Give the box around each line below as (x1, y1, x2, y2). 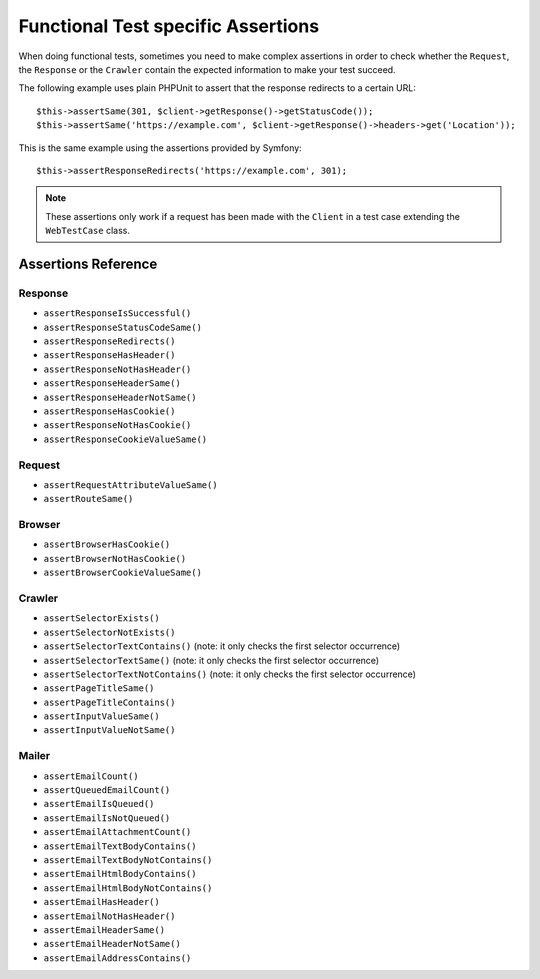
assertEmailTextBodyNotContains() (43, 854, 213, 865)
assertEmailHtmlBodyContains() (43, 868, 197, 880)
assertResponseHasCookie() (43, 405, 176, 417)
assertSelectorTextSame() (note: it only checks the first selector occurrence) (43, 654, 380, 666)
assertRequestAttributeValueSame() (43, 479, 219, 490)
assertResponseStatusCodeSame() (43, 321, 202, 333)
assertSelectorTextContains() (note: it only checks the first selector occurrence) (43, 640, 401, 652)
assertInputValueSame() (43, 711, 160, 722)
